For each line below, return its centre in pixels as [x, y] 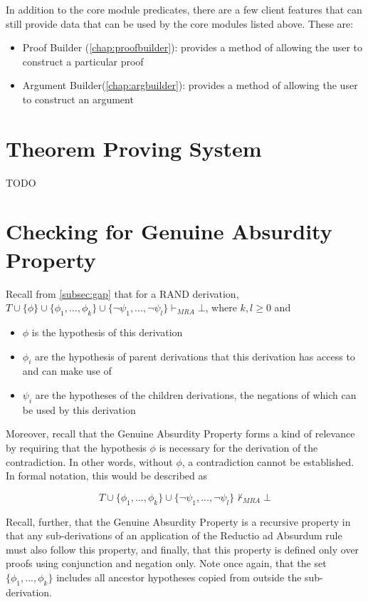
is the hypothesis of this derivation [107, 332]
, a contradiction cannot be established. [268, 461]
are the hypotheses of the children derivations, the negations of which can [196, 394]
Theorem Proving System [134, 148]
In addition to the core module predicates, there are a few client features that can [184, 9]
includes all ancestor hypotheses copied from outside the [179, 577]
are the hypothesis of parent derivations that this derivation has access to [195, 356]
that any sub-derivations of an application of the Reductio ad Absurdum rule [174, 535]
